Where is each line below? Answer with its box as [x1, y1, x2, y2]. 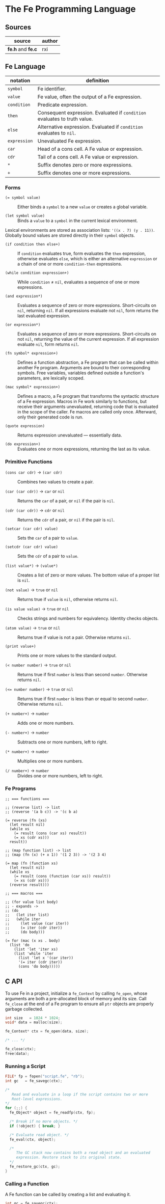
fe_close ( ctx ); [5, 1047, 36, 1052]
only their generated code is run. [17, 414, 83, 420]
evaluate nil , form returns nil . [17, 341, 80, 347]
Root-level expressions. [11, 1096, 63, 1101]
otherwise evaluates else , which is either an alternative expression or [17, 256, 158, 262]
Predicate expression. [37, 101, 88, 108]
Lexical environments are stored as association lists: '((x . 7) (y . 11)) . [5, 227, 155, 233]
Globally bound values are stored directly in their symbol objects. [5, 232, 135, 239]
